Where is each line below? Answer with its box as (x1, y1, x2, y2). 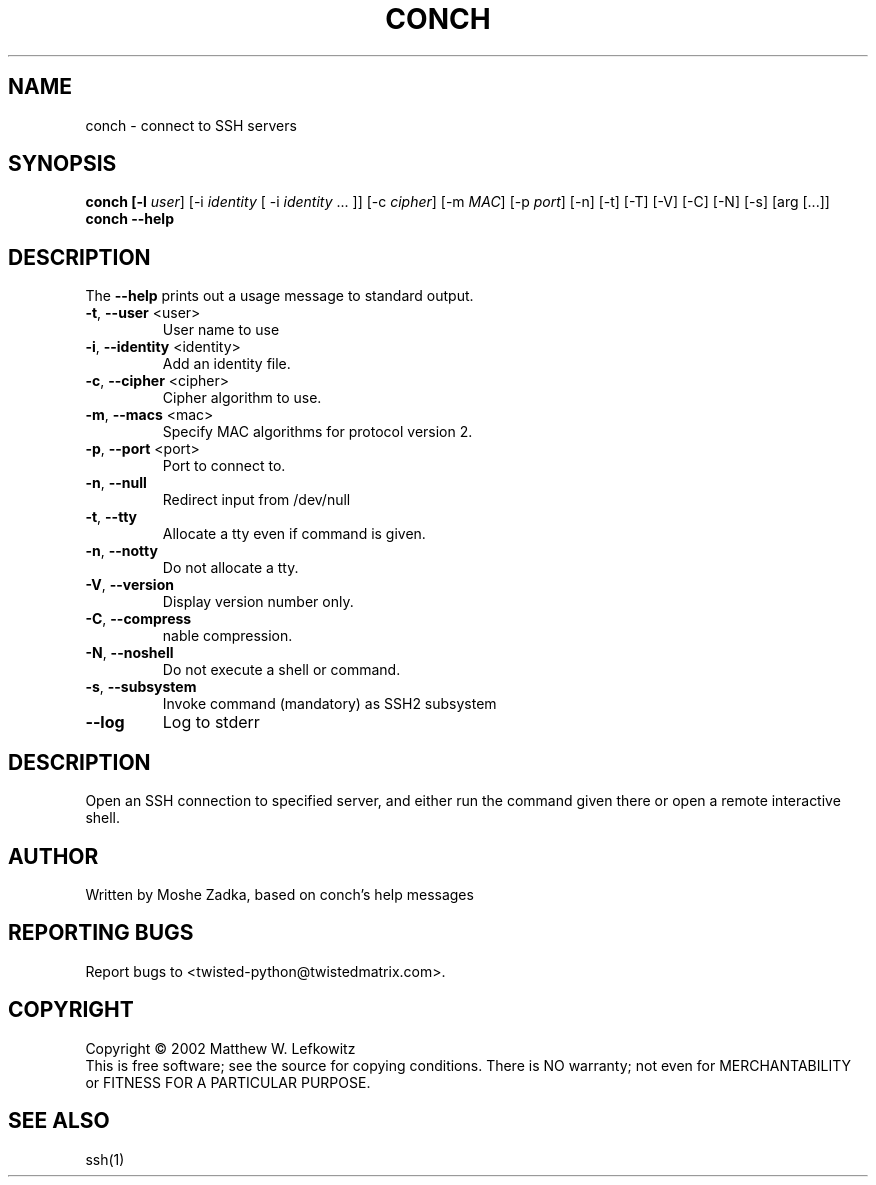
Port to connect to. (162, 457, 286, 475)
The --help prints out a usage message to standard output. (85, 287, 474, 305)
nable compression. (162, 627, 293, 645)
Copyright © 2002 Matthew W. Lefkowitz (85, 1039, 356, 1057)
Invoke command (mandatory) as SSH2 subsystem (162, 695, 497, 713)
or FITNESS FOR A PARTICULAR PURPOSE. (85, 1073, 371, 1091)
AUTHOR (8, 843, 99, 869)
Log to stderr (162, 712, 260, 733)
